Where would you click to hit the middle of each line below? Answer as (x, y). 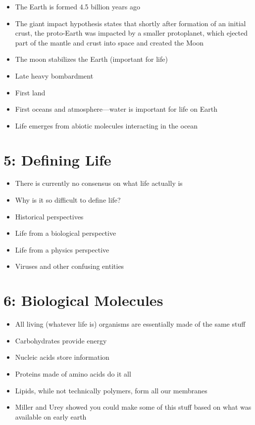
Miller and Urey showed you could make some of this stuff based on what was (133, 407)
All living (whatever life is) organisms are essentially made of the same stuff (130, 324)
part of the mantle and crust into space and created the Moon (109, 42)
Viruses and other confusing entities (70, 266)
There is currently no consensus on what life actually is (99, 183)
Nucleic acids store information (62, 357)
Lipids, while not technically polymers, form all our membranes (111, 390)
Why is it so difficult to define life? (68, 200)
